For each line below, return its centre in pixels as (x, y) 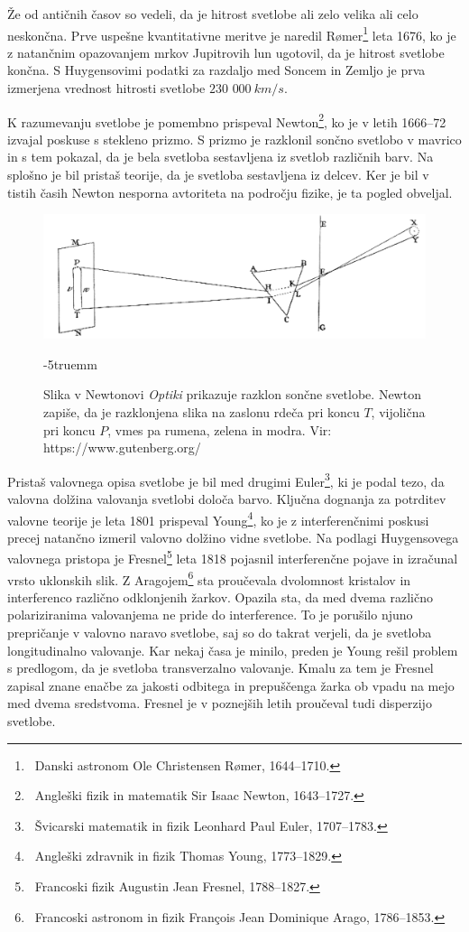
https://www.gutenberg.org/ (122, 447)
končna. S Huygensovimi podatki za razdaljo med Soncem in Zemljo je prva (216, 70)
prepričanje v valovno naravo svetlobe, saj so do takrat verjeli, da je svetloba (220, 633)
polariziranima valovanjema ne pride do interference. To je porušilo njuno (210, 615)
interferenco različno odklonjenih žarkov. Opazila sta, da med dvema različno (221, 596)
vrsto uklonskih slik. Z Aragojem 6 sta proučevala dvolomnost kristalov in (209, 578)
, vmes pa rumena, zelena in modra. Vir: (220, 429)
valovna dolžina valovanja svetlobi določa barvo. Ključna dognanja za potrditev (227, 498)
